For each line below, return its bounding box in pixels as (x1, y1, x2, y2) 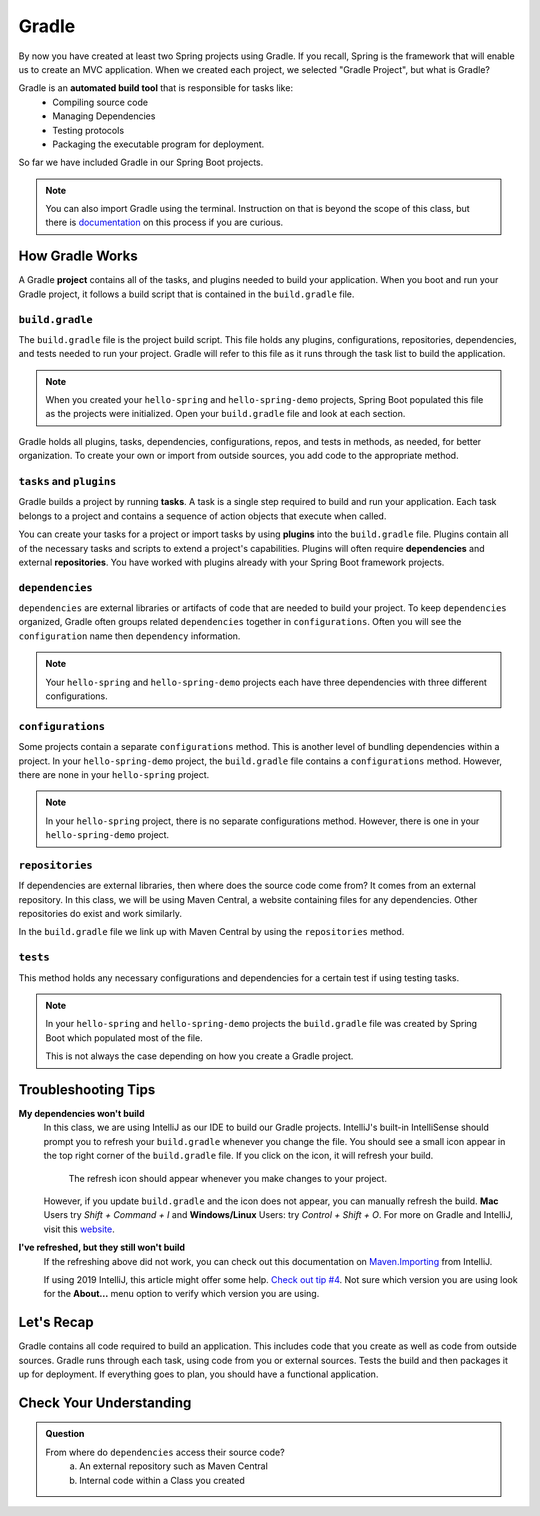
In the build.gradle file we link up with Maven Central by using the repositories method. (18, 926, 405, 938)
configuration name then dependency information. (18, 630, 241, 642)
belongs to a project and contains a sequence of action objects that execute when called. (18, 510, 387, 522)
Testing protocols (52, 124, 125, 136)
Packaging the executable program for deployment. (52, 138, 265, 150)
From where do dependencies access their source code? (45, 1446, 285, 1458)
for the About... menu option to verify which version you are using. (43, 1288, 320, 1300)
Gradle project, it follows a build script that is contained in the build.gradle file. (18, 288, 355, 300)
